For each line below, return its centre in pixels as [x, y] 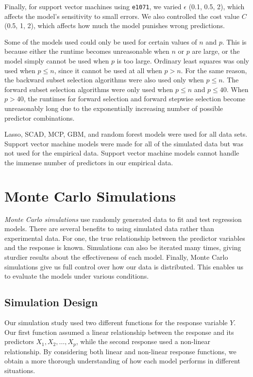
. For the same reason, [214, 70]
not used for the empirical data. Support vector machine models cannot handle [122, 153]
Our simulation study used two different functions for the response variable [116, 322]
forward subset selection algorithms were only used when [89, 89]
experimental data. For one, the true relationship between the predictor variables [125, 238]
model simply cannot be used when [57, 61]
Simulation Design [51, 302]
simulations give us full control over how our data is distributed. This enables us [124, 266]
